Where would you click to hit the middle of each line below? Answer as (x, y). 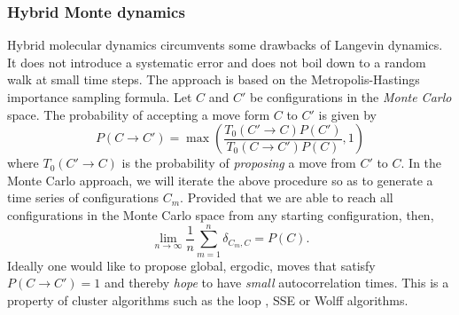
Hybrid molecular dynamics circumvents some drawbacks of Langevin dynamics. (225, 45)
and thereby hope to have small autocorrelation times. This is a (276, 283)
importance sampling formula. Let (100, 97)
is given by (347, 114)
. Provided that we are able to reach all (287, 197)
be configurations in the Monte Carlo (351, 97)
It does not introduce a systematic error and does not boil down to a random (217, 62)
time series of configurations (83, 197)
